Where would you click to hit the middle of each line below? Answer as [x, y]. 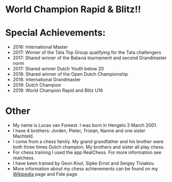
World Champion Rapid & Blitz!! [73, 9]
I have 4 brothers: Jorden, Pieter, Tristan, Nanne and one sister [79, 131]
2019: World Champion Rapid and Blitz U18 [58, 90]
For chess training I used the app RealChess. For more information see [87, 152]
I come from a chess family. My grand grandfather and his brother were [88, 142]
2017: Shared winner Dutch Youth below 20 [58, 69]
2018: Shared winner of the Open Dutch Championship [70, 74]
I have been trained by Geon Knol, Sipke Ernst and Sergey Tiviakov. [84, 163]
